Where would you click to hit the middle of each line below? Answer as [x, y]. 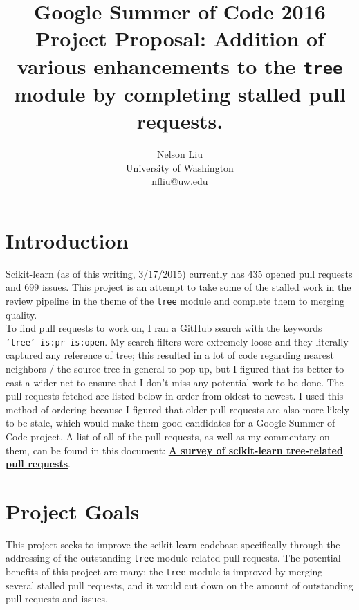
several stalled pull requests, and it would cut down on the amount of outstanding [179, 585]
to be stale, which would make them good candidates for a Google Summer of [171, 423]
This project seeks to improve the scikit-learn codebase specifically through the [173, 544]
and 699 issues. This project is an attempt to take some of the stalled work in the [178, 287]
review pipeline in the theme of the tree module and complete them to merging [175, 300]
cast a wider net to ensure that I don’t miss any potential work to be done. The [175, 382]
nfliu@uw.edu [180, 181]
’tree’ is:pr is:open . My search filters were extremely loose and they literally [177, 341]
